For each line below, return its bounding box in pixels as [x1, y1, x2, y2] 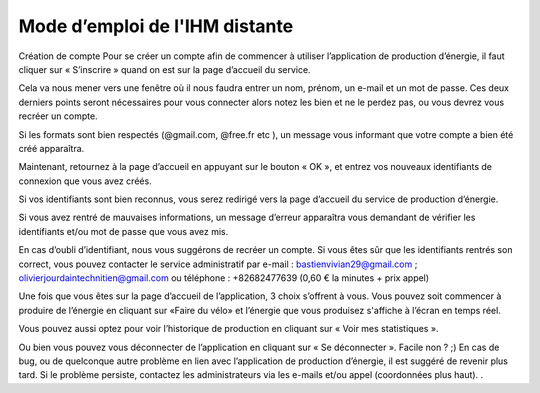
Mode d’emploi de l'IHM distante [18, 15, 294, 37]
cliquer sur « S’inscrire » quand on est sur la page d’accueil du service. [18, 63, 311, 75]
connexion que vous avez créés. [18, 175, 152, 187]
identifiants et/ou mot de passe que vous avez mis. [18, 225, 229, 237]
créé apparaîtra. [18, 142, 85, 154]
